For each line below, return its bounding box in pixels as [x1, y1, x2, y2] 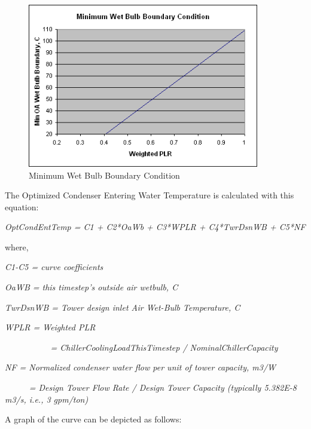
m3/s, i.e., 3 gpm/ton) [5, 393, 89, 405]
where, [5, 240, 29, 253]
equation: [5, 200, 39, 213]
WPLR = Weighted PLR [5, 321, 96, 333]
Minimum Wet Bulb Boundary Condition [29, 168, 180, 181]
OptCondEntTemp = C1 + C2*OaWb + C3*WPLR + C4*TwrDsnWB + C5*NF [5, 220, 306, 233]
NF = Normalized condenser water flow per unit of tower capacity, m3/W [5, 361, 276, 373]
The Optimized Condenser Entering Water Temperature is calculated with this [5, 189, 294, 201]
